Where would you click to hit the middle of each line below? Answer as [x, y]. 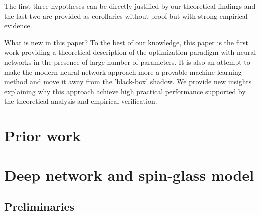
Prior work [43, 136]
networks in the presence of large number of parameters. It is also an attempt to [127, 62]
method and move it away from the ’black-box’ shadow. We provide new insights [128, 82]
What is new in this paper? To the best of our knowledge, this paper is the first [126, 42]
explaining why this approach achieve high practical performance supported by [125, 91]
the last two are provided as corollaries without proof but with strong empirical [126, 16]
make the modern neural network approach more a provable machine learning [123, 72]
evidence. [18, 26]
